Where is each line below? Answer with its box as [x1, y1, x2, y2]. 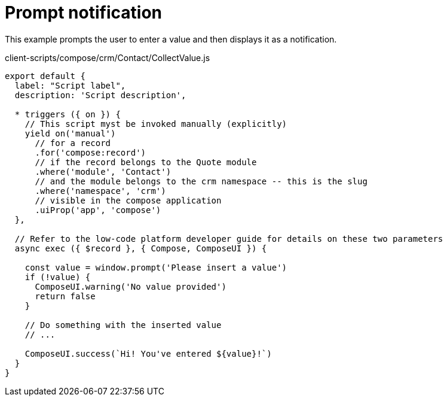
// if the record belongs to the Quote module [35, 157, 257, 167]
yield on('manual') [25, 128, 116, 138]
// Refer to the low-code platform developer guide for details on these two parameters [14, 233, 443, 244]
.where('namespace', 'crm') [35, 186, 166, 196]
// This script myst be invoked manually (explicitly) [25, 119, 287, 129]
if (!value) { [25, 272, 91, 282]
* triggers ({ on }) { [14, 109, 121, 119]
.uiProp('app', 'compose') [35, 205, 161, 215]
